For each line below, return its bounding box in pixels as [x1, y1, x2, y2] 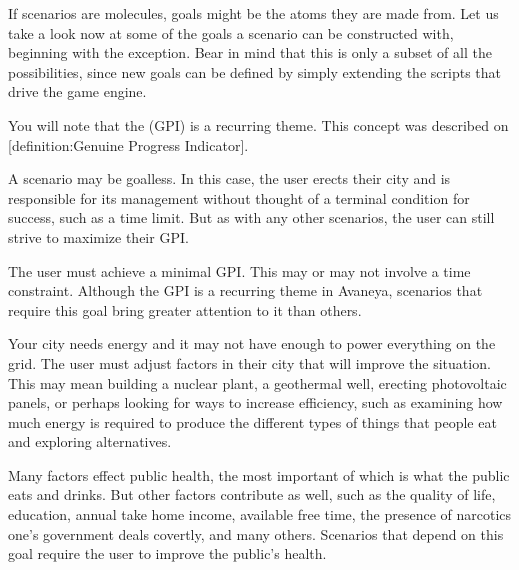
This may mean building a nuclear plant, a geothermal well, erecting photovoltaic [8, 372, 507, 393]
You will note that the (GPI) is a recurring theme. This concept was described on [8, 114, 509, 135]
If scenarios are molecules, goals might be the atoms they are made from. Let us [8, 3, 499, 23]
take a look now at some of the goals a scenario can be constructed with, [8, 22, 454, 43]
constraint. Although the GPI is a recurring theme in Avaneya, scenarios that [8, 280, 483, 301]
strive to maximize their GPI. [8, 226, 189, 247]
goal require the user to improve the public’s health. [8, 543, 327, 564]
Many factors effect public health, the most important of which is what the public [8, 464, 510, 485]
